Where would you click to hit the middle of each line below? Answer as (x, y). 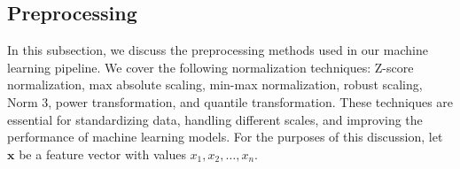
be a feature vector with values (102, 154)
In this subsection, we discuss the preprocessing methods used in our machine (218, 50)
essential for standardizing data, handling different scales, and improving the (215, 119)
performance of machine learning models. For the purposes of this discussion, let (225, 137)
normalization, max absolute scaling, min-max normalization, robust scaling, (215, 84)
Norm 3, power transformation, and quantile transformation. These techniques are (230, 101)
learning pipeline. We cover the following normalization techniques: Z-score (211, 67)
